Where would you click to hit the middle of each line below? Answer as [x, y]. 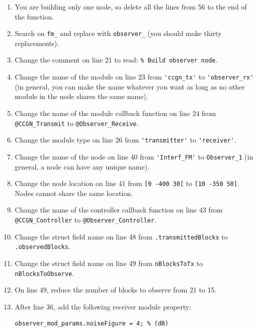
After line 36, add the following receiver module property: [103, 306]
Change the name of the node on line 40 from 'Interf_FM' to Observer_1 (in [134, 156]
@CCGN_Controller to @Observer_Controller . [86, 219]
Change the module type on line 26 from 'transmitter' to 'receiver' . [126, 140]
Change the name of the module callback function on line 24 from [115, 113]
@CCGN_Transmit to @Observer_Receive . [77, 123]
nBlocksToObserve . [44, 273]
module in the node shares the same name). [81, 96]
